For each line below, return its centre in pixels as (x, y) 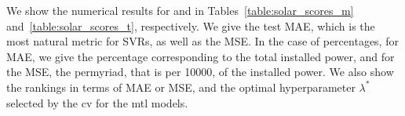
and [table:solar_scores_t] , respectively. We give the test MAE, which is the (191, 25)
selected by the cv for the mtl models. (97, 102)
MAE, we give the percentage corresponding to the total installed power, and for (201, 56)
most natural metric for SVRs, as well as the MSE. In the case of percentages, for (202, 41)
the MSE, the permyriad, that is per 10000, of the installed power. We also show (200, 72)
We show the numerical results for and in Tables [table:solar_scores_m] (180, 10)
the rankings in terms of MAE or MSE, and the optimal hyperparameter (181, 87)
